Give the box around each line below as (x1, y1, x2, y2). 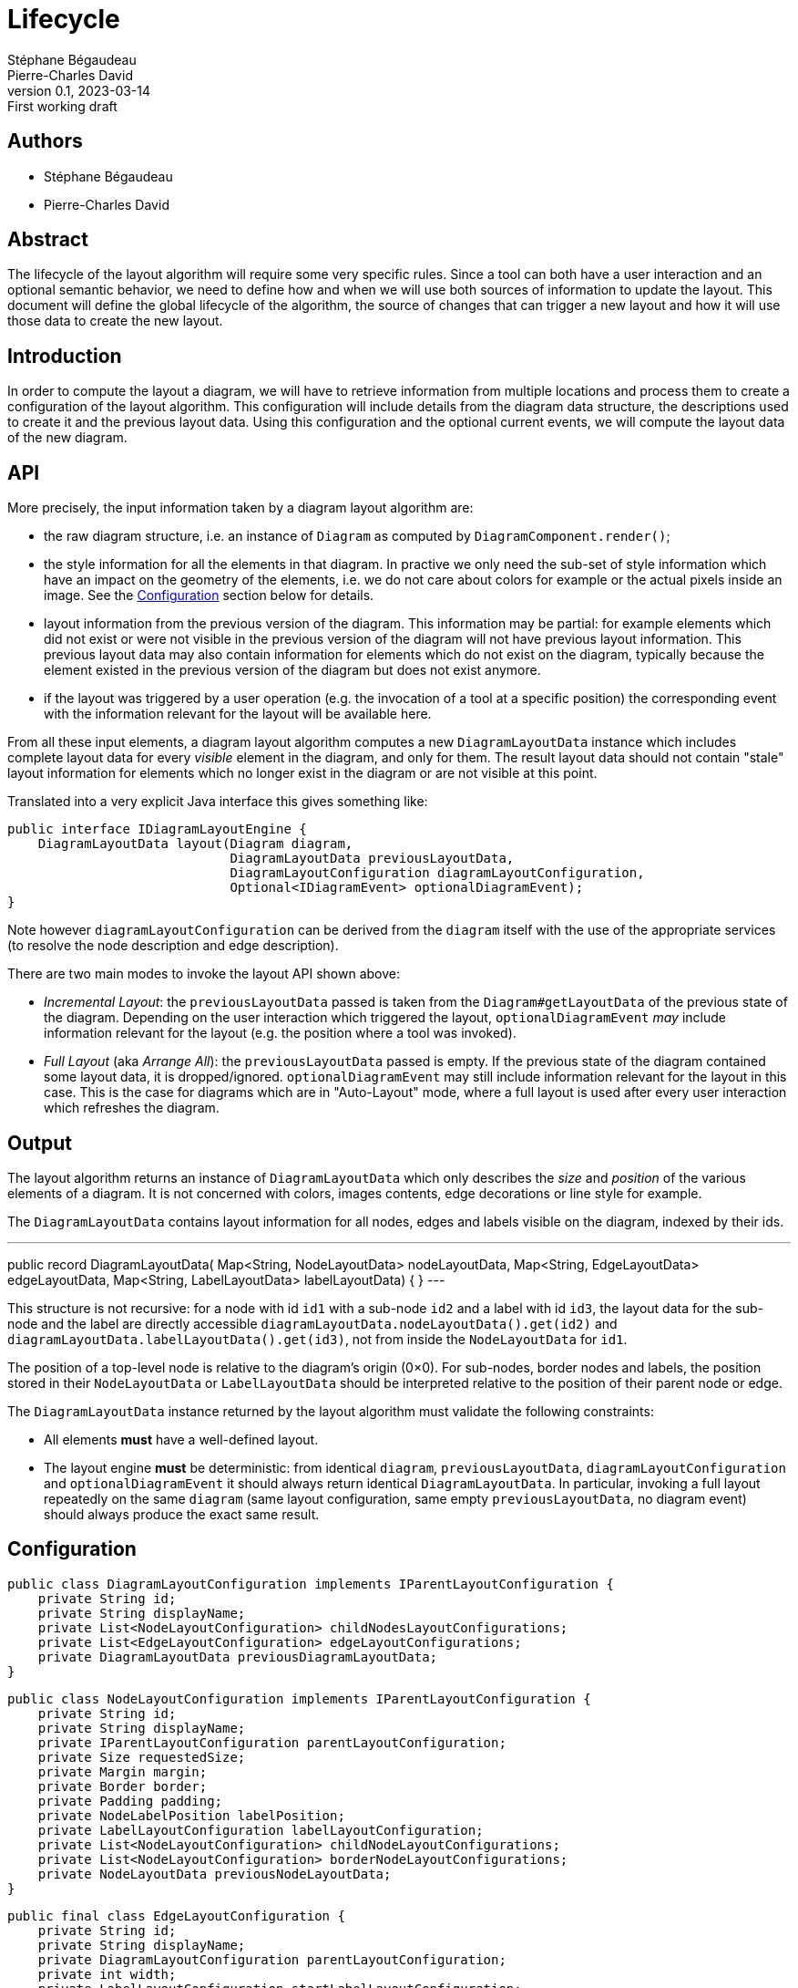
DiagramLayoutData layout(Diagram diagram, (37, 836, 353, 852)
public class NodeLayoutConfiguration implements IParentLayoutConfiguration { (7, 1691, 591, 1706)
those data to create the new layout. (7, 313, 223, 329)
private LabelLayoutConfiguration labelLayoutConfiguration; (37, 1822, 484, 1838)
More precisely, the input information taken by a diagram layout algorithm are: (7, 500, 474, 516)
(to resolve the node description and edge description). (7, 937, 339, 954)
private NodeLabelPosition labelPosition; (37, 1807, 345, 1823)
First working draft (7, 98, 118, 114)
